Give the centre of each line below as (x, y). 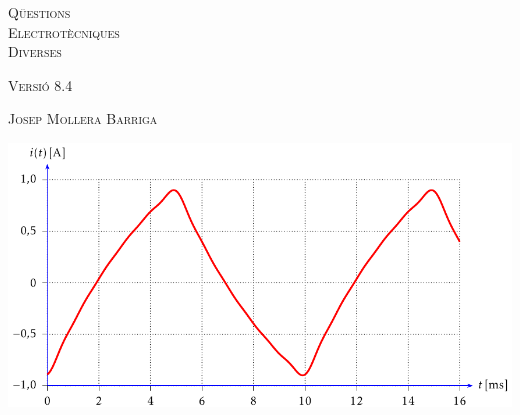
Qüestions (39, 12)
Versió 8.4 (40, 84)
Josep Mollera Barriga (83, 118)
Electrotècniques (64, 31)
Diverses (35, 51)
